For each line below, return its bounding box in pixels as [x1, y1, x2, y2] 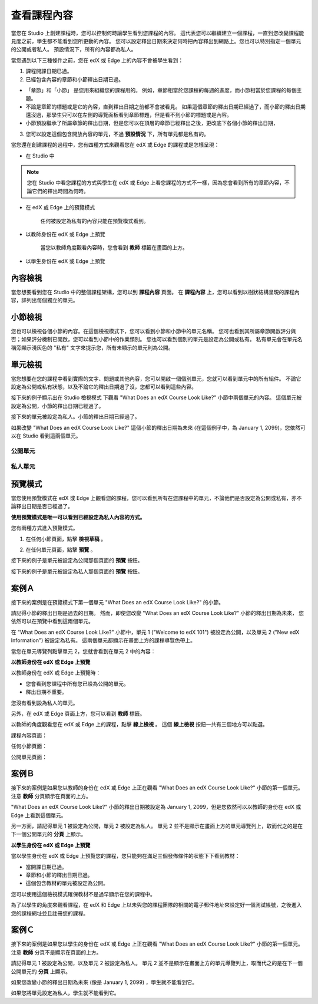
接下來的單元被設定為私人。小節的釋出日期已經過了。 [11, 413, 140, 420]
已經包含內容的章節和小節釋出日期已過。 [25, 75, 124, 83]
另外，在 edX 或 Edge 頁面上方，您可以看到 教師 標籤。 [11, 710, 145, 717]
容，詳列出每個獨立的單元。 [11, 297, 78, 304]
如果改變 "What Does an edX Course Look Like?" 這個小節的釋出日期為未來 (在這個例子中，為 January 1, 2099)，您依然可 [11, 424, 306, 431]
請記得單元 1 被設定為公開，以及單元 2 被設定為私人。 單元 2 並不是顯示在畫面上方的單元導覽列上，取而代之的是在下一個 [11, 960, 303, 967]
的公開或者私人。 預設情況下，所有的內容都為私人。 [11, 46, 137, 53]
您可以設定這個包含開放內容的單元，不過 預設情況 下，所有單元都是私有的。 [25, 130, 209, 137]
